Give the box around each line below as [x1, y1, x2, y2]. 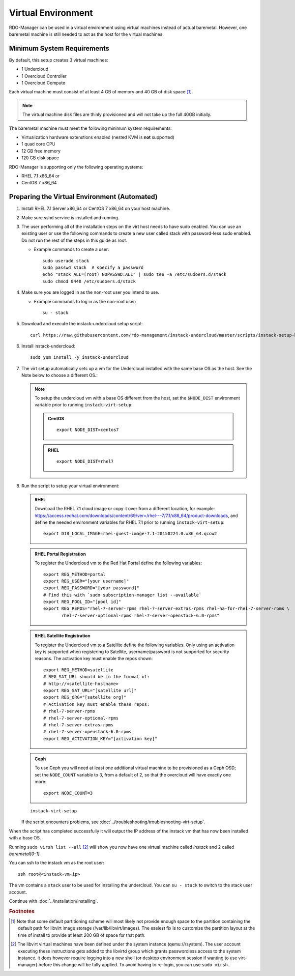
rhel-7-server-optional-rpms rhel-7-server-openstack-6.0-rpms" [61, 612, 220, 618]
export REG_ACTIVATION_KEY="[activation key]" [43, 736, 157, 742]
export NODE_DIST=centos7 [57, 427, 119, 432]
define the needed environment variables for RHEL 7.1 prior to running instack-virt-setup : [34, 519, 225, 525]
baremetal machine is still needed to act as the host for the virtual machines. [9, 31, 164, 37]
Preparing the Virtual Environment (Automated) [9, 193, 158, 201]
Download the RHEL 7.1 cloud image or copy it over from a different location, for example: [34, 506, 215, 512]
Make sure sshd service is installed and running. [21, 214, 119, 221]
